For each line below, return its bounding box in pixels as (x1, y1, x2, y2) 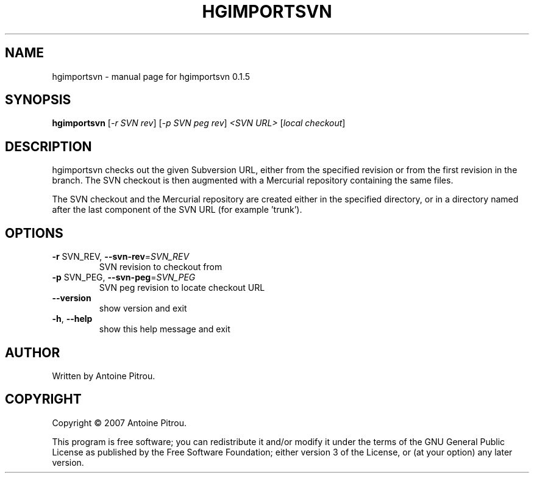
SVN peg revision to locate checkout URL (99, 282, 265, 293)
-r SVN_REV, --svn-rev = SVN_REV (52, 251, 190, 262)
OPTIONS (5, 225, 63, 241)
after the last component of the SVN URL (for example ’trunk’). (52, 204, 302, 215)
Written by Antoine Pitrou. (52, 370, 155, 381)
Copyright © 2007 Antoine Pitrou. (52, 417, 187, 428)
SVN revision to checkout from (99, 262, 222, 273)
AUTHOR (5, 344, 60, 360)
